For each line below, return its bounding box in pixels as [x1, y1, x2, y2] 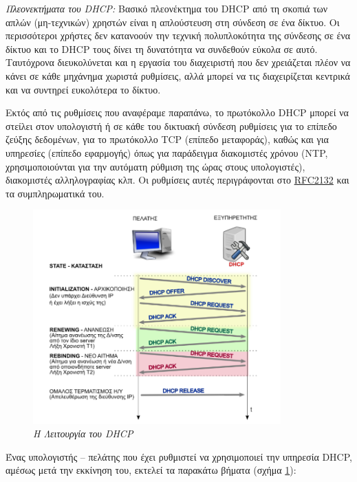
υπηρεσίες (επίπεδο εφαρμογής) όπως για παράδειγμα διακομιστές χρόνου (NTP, [6, 145, 328, 160]
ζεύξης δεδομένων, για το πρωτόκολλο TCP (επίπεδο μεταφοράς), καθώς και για [6, 132, 329, 146]
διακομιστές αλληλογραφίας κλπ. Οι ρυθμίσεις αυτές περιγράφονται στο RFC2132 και [6, 173, 349, 187]
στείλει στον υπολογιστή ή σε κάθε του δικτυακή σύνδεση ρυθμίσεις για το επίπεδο [6, 118, 337, 133]
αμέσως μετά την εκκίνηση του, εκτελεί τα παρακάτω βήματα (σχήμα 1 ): [6, 463, 296, 477]
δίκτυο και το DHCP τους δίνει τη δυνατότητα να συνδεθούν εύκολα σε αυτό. [6, 41, 318, 56]
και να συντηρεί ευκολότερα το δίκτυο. [6, 82, 161, 96]
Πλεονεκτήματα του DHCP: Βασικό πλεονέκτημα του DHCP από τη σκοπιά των [6, 1, 328, 15]
